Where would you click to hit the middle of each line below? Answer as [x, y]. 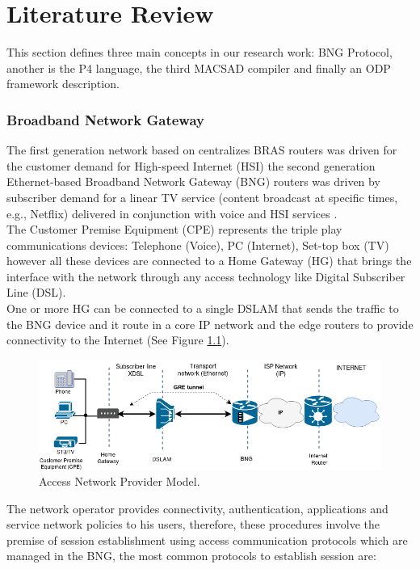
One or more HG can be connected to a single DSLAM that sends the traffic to [203, 308]
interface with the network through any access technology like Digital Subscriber [206, 276]
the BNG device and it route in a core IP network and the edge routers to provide [210, 324]
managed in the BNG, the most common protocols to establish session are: [191, 556]
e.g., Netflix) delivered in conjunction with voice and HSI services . [172, 213]
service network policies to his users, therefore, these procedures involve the [193, 524]
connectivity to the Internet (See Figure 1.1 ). [118, 340]
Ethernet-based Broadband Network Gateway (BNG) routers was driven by [193, 181]
